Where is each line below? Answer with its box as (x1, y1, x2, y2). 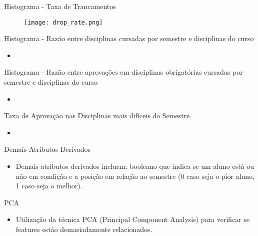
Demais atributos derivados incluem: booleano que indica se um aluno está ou (15, 161, 254, 171)
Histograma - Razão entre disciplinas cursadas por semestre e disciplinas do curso (4, 33, 254, 44)
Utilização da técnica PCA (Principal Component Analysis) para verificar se (15, 214, 250, 224)
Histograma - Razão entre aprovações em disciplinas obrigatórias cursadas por (4, 67, 243, 77)
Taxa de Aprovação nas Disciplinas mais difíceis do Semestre (4, 110, 190, 121)
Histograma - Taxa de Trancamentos (4, 1, 116, 11)
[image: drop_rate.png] (24, 19, 103, 26)
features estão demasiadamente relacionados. (15, 223, 152, 234)
